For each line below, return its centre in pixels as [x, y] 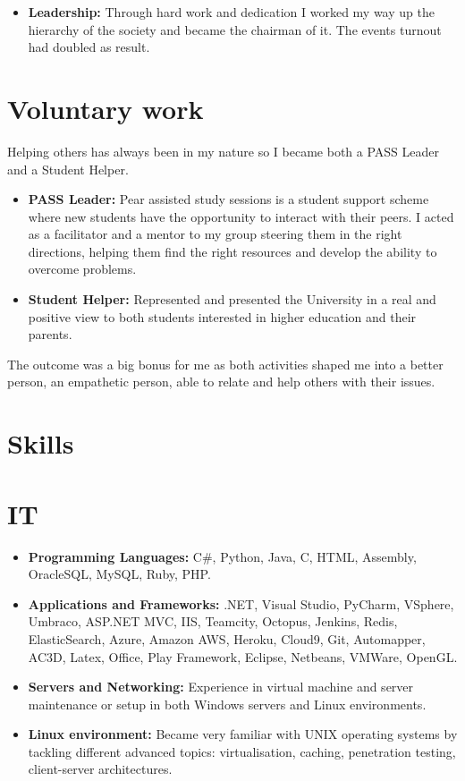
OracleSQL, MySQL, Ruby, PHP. [119, 574]
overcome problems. [82, 269]
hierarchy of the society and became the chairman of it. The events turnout [235, 29]
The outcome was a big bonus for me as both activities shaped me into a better [225, 364]
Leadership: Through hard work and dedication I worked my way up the [231, 12]
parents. [50, 334]
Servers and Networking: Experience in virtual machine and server [221, 687]
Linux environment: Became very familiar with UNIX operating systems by [243, 734]
